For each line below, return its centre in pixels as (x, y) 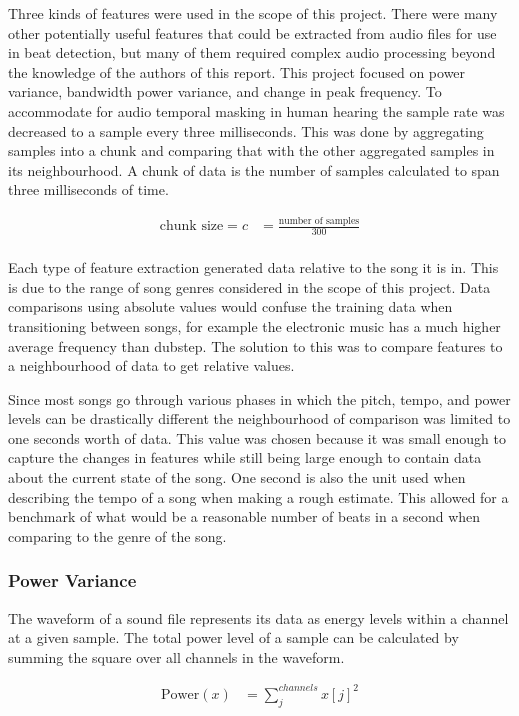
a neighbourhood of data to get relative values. (151, 365)
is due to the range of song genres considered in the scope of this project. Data (249, 286)
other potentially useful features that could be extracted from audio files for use (252, 32)
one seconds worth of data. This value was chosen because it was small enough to (257, 437)
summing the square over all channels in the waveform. (176, 656)
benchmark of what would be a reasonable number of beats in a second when (244, 516)
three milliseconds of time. (88, 189)
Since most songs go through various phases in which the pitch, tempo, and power (259, 398)
